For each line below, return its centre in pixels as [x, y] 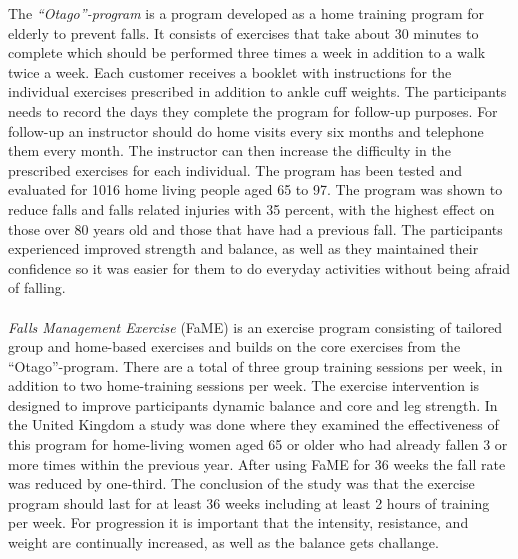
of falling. [37, 287]
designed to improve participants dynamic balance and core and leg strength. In [253, 404]
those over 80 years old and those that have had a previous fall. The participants [255, 228]
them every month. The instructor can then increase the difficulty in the [229, 150]
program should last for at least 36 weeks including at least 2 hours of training [249, 502]
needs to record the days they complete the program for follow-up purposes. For [253, 110]
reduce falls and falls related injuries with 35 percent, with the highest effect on [251, 208]
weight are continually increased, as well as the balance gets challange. [223, 542]
